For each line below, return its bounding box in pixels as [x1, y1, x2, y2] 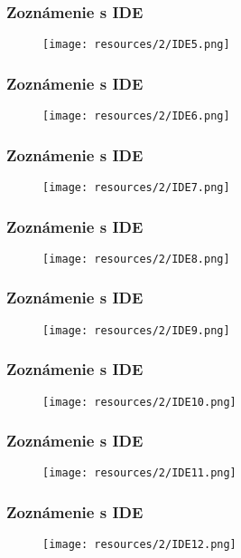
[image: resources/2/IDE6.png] [42, 110, 230, 123]
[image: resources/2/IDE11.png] [42, 467, 236, 480]
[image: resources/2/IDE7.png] [42, 180, 230, 194]
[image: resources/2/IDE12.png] [42, 538, 236, 552]
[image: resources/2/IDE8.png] [42, 252, 230, 265]
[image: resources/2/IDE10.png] [42, 395, 236, 409]
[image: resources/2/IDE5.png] [42, 38, 230, 52]
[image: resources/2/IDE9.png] [42, 323, 230, 337]
